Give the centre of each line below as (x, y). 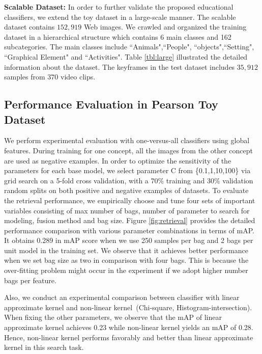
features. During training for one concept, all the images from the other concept (129, 150)
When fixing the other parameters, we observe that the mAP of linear (113, 317)
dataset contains (30, 27)
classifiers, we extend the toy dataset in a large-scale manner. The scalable (120, 17)
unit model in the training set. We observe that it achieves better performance (126, 250)
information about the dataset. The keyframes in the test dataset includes (120, 66)
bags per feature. (30, 280)
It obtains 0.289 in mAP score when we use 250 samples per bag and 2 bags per (129, 240)
